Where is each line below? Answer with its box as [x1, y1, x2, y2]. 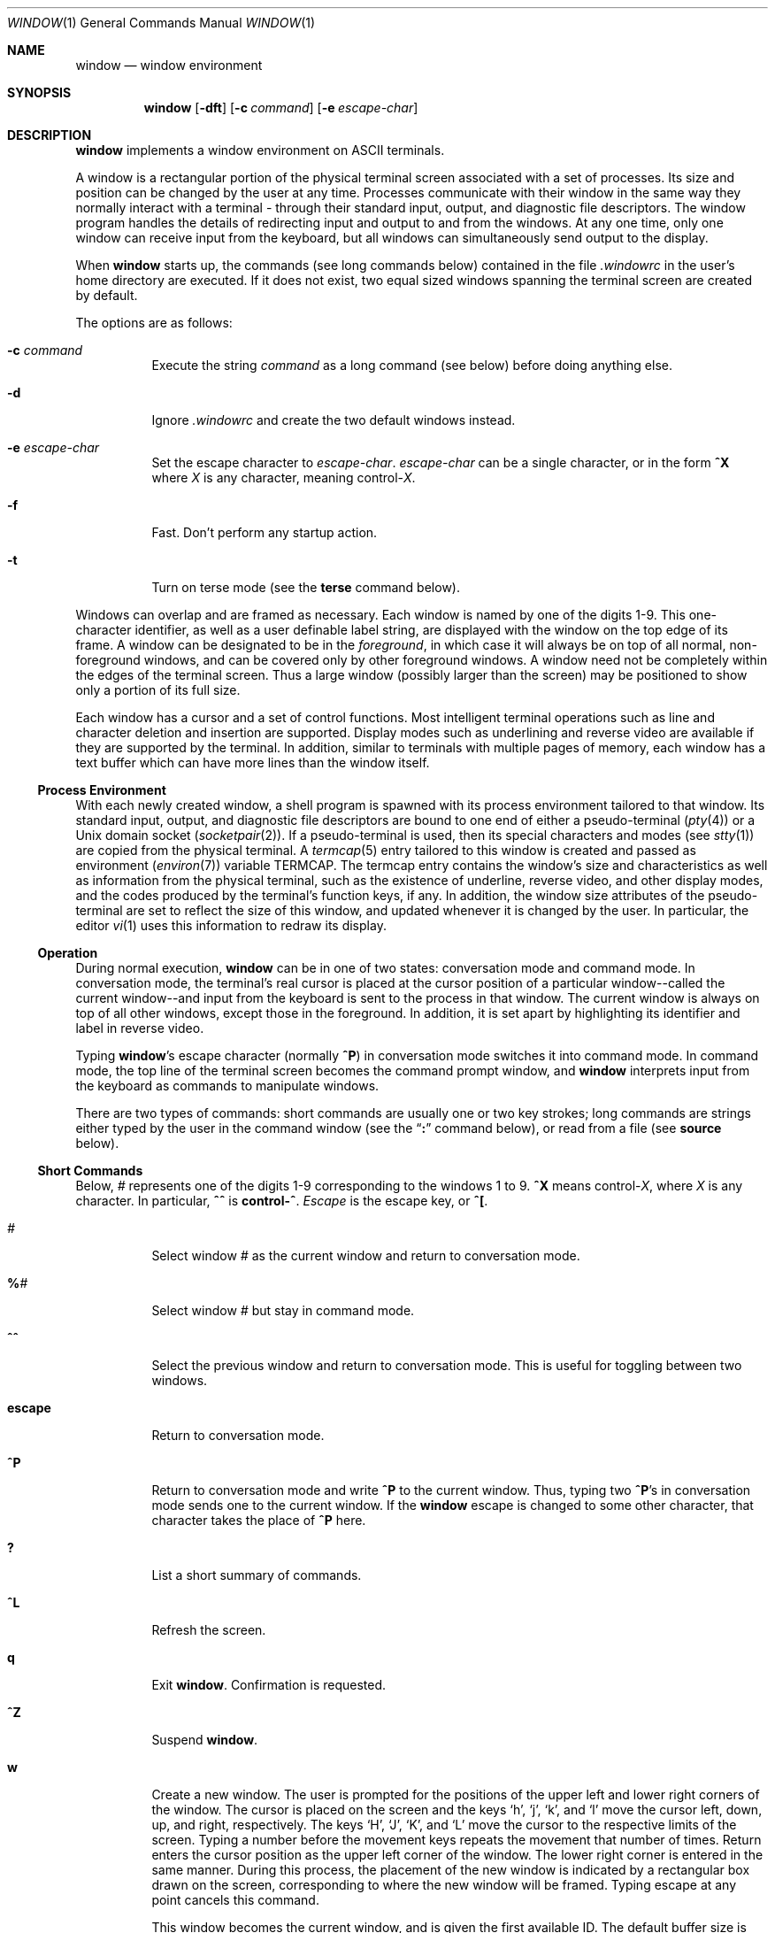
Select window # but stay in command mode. [151, 1303, 415, 1318]
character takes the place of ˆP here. [151, 1513, 366, 1528]
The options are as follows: [75, 315, 233, 330]
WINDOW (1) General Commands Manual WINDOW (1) [7, 15, 316, 30]
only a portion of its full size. [75, 682, 241, 697]
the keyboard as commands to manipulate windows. [75, 1078, 380, 1093]
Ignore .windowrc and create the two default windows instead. [151, 412, 516, 427]
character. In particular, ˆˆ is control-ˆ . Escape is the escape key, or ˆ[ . [75, 1193, 488, 1208]
